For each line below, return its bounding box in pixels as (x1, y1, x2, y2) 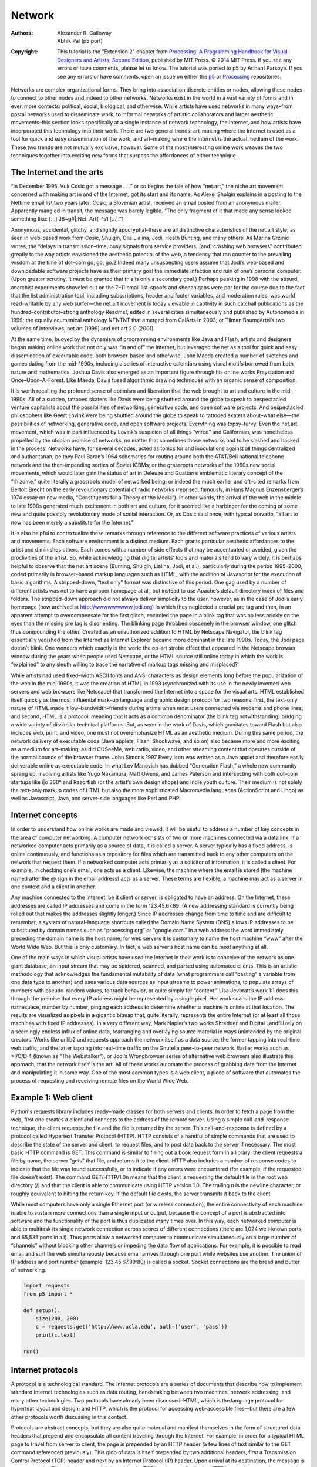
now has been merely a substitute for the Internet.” (11, 519, 134, 526)
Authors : (11, 29, 33, 36)
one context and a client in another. (11, 883, 96, 890)
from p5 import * (23, 1290, 73, 1297)
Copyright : (11, 48, 38, 55)
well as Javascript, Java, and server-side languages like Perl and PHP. (11, 795, 181, 802)
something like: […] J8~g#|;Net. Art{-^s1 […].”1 (11, 215, 124, 222)
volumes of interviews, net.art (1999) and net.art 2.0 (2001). (11, 325, 156, 332)
